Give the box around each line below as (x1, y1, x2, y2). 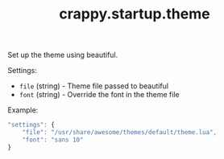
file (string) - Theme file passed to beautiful (19, 81, 169, 91)
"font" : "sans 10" (22, 136, 84, 144)
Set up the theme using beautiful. (7, 50, 118, 60)
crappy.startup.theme (59, 5, 210, 23)
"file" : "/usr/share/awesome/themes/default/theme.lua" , (22, 128, 218, 137)
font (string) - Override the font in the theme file (19, 90, 180, 100)
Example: (7, 105, 39, 115)
